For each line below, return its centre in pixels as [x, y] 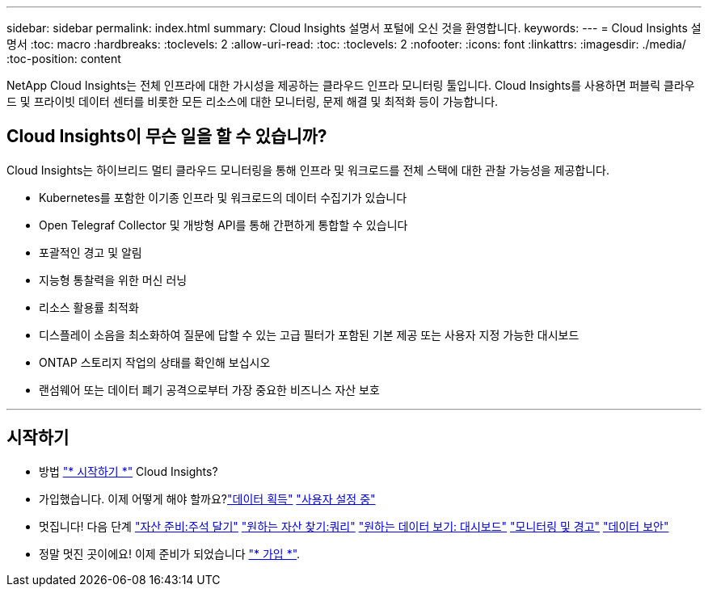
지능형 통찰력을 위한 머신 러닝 [113, 280]
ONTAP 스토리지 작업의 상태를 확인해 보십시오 [155, 362]
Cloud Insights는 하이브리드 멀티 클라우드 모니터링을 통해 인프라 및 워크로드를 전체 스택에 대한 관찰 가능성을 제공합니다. [308, 170]
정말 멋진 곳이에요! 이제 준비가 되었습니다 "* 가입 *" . [170, 553]
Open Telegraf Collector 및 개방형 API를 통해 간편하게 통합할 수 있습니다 [223, 225]
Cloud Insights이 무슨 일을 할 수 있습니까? [167, 137]
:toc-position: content [64, 59]
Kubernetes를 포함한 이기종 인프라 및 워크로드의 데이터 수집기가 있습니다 [223, 197]
